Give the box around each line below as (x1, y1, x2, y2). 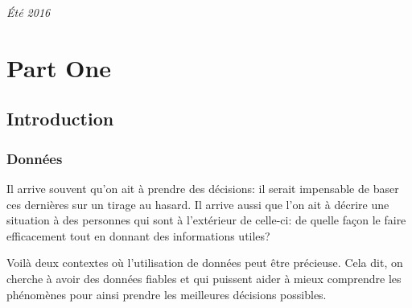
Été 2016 (6, 4, 51, 20)
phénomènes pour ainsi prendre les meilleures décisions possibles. (6, 285, 327, 302)
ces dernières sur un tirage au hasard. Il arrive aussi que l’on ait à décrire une (6, 195, 389, 212)
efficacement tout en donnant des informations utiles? (6, 227, 270, 244)
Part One (6, 51, 112, 84)
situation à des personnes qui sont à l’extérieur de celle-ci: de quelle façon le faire (6, 211, 406, 228)
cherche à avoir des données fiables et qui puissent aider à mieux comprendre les (6, 269, 402, 286)
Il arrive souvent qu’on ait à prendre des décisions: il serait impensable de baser (6, 179, 399, 196)
